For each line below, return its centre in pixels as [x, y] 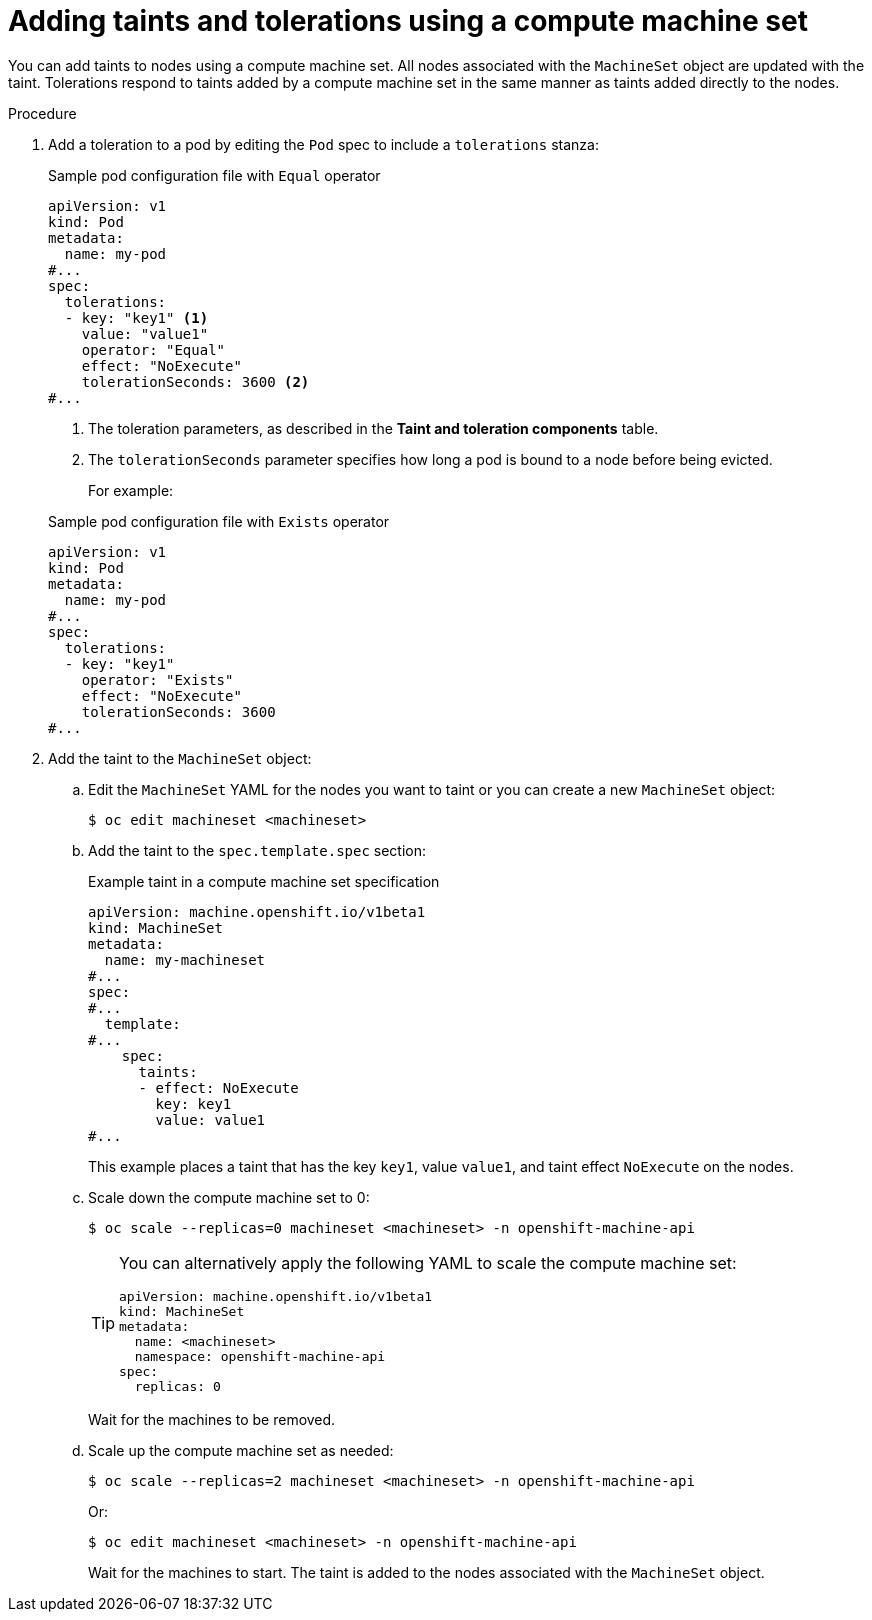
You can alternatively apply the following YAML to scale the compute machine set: [428, 1262]
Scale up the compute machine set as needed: [241, 1450]
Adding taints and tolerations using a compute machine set [408, 21]
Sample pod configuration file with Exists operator [219, 521]
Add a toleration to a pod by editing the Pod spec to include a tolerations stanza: [323, 144]
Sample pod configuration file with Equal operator [214, 175]
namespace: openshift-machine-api [260, 1356]
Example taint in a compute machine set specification [264, 881]
